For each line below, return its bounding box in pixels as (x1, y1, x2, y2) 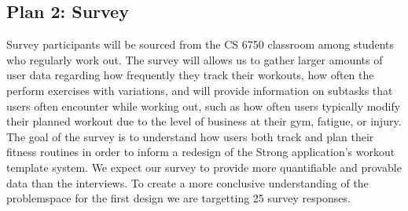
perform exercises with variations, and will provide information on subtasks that (6, 82, 393, 98)
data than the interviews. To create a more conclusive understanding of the (6, 174, 369, 191)
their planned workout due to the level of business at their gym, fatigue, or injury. (6, 113, 402, 129)
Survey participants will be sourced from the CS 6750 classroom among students (6, 36, 394, 53)
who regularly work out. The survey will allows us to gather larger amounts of (6, 51, 383, 67)
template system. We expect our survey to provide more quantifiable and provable (6, 158, 402, 175)
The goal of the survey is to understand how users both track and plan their (6, 128, 374, 144)
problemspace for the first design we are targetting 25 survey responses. (6, 190, 351, 206)
